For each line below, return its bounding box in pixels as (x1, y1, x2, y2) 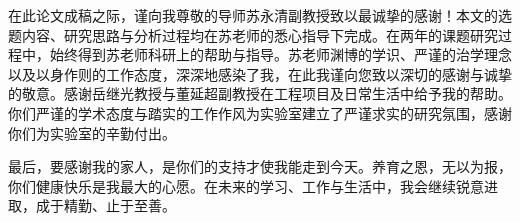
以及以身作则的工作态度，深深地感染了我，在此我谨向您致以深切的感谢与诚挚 (8, 63, 512, 84)
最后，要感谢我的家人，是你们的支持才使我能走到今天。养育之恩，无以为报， (8, 156, 512, 177)
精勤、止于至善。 (63, 195, 176, 216)
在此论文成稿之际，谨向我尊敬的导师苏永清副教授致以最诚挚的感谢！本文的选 (8, 5, 512, 25)
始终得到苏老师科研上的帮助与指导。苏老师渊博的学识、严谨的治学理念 (49, 44, 512, 65)
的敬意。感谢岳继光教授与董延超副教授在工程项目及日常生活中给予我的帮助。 (8, 83, 512, 104)
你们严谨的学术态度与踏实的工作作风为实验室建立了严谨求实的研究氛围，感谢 (8, 102, 512, 123)
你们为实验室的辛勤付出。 (8, 122, 176, 143)
